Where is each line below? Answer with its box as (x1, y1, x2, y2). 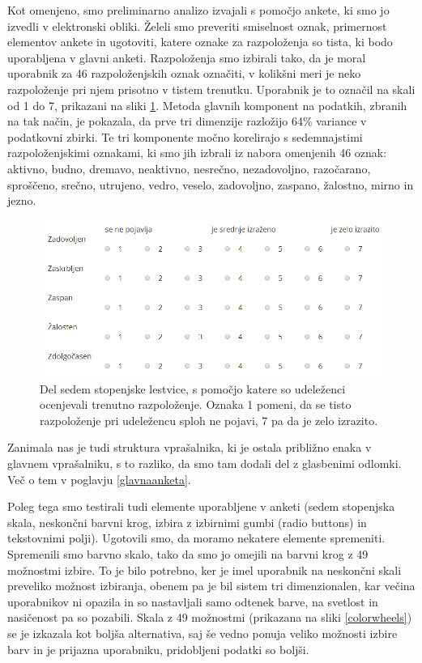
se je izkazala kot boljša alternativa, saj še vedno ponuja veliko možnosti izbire (7, 625, 398, 641)
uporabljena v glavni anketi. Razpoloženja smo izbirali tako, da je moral (7, 49, 366, 66)
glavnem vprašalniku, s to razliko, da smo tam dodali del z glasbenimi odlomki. (7, 455, 402, 472)
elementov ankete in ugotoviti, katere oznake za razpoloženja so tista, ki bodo (7, 33, 393, 50)
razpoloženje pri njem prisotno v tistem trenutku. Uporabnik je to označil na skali (7, 80, 416, 97)
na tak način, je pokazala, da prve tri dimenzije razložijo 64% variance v (7, 113, 367, 130)
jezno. (7, 192, 36, 209)
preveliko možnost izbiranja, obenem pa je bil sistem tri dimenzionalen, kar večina (7, 577, 416, 594)
